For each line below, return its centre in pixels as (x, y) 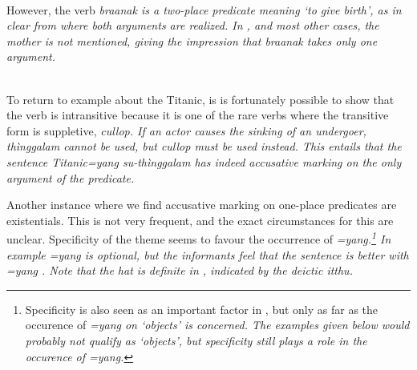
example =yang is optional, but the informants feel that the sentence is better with (208, 254)
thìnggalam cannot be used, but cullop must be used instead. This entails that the (204, 146)
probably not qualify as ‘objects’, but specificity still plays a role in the (196, 340)
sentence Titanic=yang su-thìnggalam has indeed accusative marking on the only (204, 161)
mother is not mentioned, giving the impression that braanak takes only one (192, 40)
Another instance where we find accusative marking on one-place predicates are (202, 205)
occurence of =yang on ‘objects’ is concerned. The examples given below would (217, 325)
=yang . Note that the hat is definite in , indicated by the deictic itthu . (180, 270)
